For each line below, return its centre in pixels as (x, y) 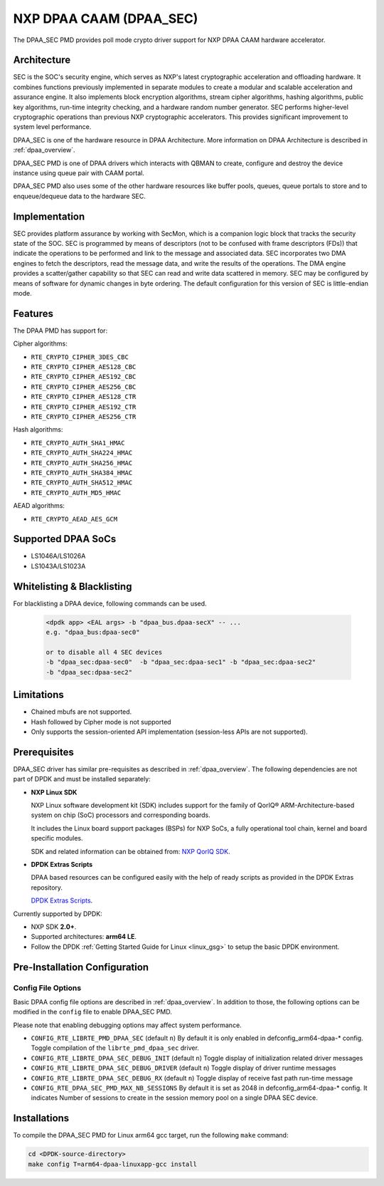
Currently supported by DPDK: (58, 914)
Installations (41, 1118)
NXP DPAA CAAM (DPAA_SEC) (106, 19)
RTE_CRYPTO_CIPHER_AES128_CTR (84, 397)
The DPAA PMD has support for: (60, 331)
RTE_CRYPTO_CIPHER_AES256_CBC (84, 387)
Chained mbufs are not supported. (81, 712)
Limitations (38, 695)
